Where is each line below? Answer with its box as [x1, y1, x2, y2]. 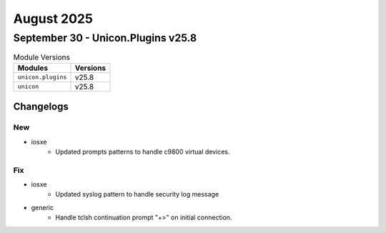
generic [31, 203, 54, 212]
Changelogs [13, 101, 69, 113]
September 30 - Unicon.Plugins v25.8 [13, 31, 197, 44]
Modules [17, 63, 49, 73]
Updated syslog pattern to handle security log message [55, 190, 219, 199]
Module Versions [13, 52, 71, 62]
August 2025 [13, 11, 93, 26]
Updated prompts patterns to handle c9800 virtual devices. [55, 147, 230, 156]
